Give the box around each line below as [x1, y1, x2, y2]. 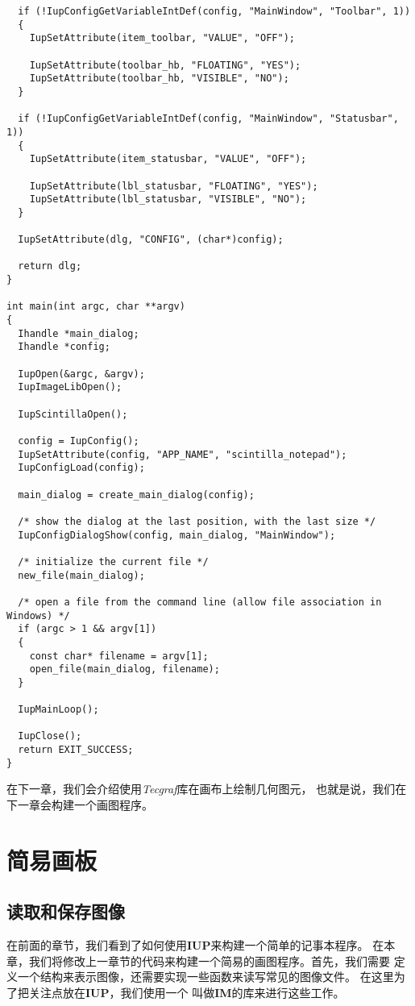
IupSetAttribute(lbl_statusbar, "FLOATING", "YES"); [29, 180, 318, 192]
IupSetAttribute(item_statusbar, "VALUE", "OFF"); [29, 153, 307, 165]
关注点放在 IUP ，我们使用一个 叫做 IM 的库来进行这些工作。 [28, 983, 345, 1000]
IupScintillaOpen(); [18, 408, 128, 420]
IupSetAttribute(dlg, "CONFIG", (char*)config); [18, 234, 284, 246]
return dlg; [18, 260, 82, 272]
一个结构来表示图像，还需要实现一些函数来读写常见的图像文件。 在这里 [17, 968, 394, 985]
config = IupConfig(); [18, 435, 139, 447]
